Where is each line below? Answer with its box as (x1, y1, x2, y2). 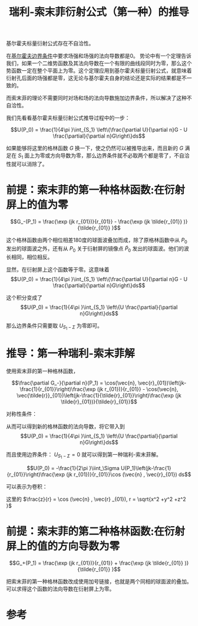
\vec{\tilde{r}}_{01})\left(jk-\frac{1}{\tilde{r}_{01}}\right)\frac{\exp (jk (16, 392, 181, 399)
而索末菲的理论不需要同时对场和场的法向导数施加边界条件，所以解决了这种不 (6, 94, 192, 102)
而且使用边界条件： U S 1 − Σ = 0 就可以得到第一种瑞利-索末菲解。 (6, 451, 162, 460)
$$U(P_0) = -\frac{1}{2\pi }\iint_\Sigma (26, 464, 120, 471)
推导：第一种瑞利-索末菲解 (6, 347, 136, 360)
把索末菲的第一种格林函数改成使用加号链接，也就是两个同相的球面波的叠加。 (6, 578, 192, 585)
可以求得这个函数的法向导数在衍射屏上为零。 (6, 585, 115, 592)
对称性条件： (6, 410, 37, 417)
